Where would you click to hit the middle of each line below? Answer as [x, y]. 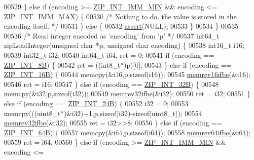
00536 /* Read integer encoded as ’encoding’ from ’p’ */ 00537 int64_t [112, 35]
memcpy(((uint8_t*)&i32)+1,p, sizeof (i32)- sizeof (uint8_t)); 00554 [103, 113]
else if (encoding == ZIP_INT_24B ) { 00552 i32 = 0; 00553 [96, 103]
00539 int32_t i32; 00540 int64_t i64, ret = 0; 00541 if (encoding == [109, 55]
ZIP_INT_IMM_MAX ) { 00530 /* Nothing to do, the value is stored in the [120, 16]
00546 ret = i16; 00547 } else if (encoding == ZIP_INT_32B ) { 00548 [111, 84]
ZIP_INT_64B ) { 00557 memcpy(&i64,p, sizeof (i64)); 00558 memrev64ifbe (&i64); [127, 132]
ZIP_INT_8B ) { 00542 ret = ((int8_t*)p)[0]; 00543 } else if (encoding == [118, 64]
